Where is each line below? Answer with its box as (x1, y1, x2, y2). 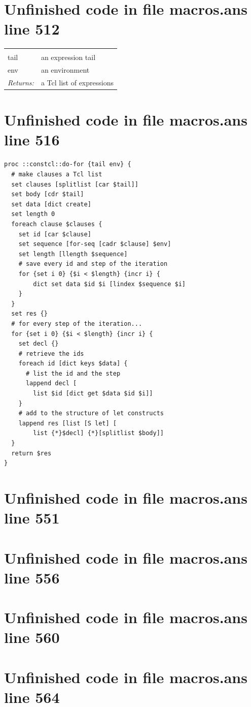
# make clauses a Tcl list (11, 171, 102, 178)
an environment (41, 65, 90, 75)
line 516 (4, 129, 60, 150)
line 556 (4, 567, 60, 588)
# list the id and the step (25, 370, 121, 377)
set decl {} (18, 340, 59, 348)
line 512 (4, 18, 60, 39)
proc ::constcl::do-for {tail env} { (4, 161, 131, 168)
